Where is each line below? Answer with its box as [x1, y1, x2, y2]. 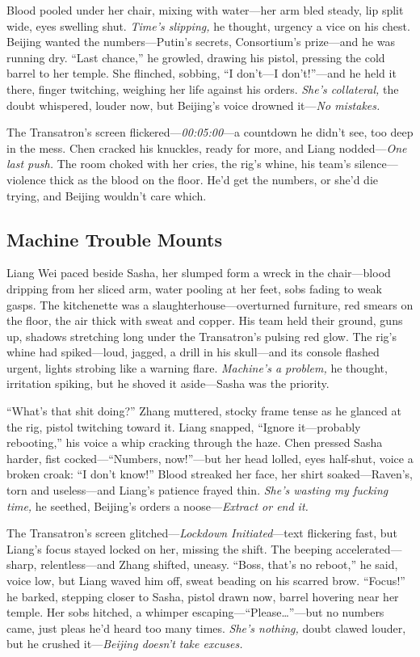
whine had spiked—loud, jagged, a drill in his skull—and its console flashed [6, 343, 380, 360]
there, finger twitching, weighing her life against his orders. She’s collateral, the [6, 80, 399, 97]
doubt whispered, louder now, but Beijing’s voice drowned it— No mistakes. [6, 96, 380, 113]
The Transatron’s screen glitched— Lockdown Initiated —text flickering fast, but [6, 524, 397, 541]
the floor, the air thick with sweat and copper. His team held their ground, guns [6, 312, 403, 329]
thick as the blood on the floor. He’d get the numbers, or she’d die [49, 171, 379, 187]
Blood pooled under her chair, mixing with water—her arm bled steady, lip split [6, 2, 404, 18]
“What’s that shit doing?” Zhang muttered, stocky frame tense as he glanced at [6, 402, 401, 419]
